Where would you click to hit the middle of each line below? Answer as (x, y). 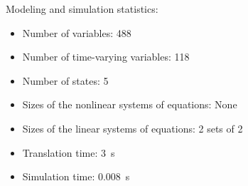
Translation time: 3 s (69, 152)
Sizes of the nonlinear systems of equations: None (130, 104)
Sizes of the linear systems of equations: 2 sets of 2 (133, 128)
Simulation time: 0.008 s (76, 176)
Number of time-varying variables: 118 (106, 57)
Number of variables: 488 (77, 32)
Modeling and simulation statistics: (82, 9)
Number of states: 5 (65, 80)
